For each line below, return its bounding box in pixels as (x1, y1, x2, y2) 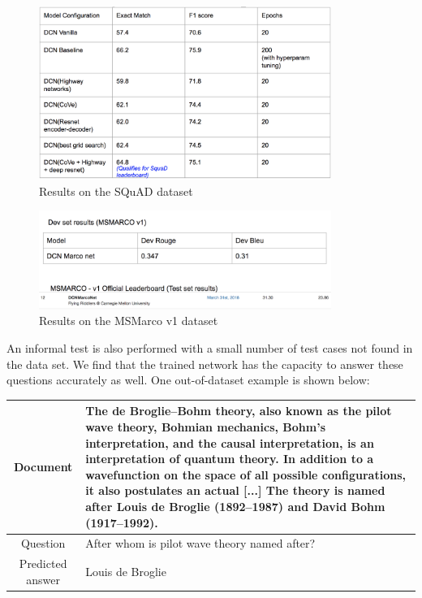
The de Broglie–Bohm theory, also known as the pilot (85, 402, 392, 419)
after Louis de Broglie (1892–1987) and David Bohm (85, 497, 385, 514)
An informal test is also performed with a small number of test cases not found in (6, 340, 413, 357)
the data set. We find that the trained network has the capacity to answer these (6, 355, 403, 372)
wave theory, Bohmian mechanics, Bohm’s (85, 418, 326, 435)
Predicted (19, 555, 67, 572)
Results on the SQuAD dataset (39, 182, 193, 199)
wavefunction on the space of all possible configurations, (85, 466, 406, 483)
